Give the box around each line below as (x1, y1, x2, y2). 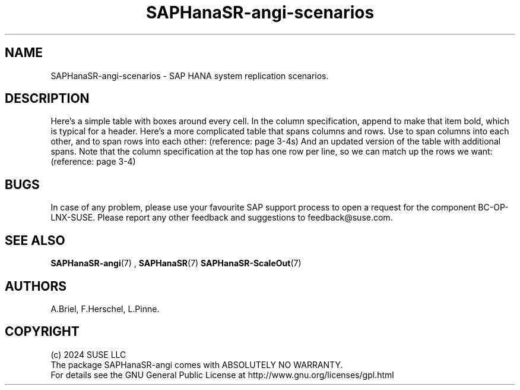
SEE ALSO (5, 232, 65, 248)
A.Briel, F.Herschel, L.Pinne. (50, 303, 160, 314)
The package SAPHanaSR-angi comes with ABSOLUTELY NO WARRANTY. (50, 359, 343, 370)
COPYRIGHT (5, 324, 80, 339)
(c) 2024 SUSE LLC (50, 349, 126, 360)
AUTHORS (5, 278, 67, 294)
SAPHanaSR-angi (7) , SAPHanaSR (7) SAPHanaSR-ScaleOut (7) (50, 258, 302, 269)
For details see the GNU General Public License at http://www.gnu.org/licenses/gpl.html (50, 369, 394, 380)
